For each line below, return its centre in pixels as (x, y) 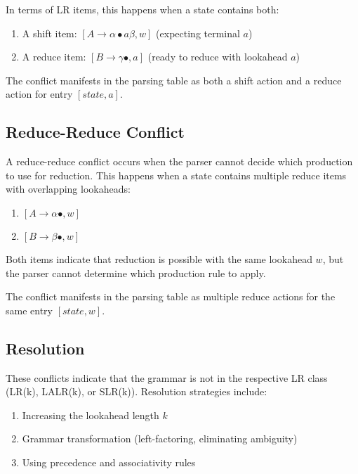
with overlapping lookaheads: (68, 189)
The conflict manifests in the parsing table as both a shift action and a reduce (174, 80)
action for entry (39, 94)
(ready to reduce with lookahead (218, 57)
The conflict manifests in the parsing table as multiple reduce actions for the (171, 296)
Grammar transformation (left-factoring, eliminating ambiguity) (160, 438)
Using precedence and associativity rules (109, 462)
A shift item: (49, 33)
